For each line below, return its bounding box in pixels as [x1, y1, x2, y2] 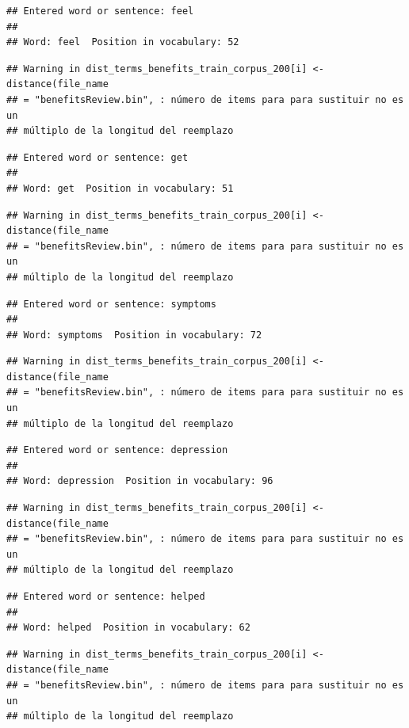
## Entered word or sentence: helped [6, 591, 205, 602]
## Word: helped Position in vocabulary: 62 [6, 622, 250, 634]
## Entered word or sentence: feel [6, 6, 194, 17]
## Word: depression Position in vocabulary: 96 [6, 475, 273, 487]
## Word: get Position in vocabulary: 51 [6, 182, 234, 194]
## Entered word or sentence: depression [6, 444, 228, 456]
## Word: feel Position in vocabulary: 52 [6, 36, 239, 48]
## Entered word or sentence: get [6, 151, 189, 163]
